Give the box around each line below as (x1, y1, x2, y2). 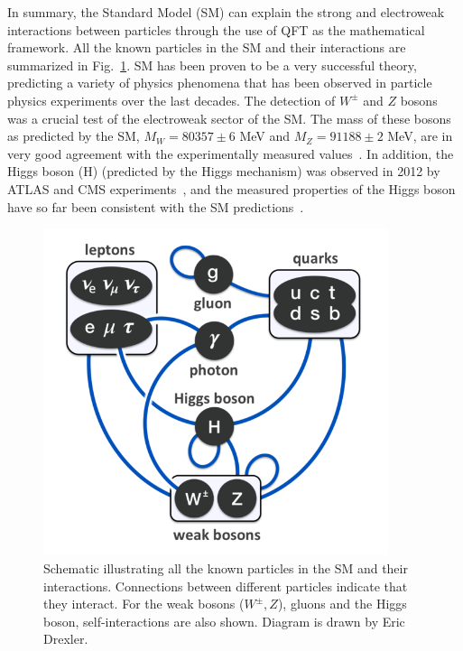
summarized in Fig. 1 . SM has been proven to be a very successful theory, (7, 55, 417, 74)
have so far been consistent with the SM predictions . (7, 197, 304, 216)
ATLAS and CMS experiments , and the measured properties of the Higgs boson (7, 179, 456, 198)
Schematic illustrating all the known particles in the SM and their (43, 558, 408, 577)
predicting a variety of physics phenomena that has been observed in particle (7, 73, 432, 92)
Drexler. (43, 629, 88, 648)
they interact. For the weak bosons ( (43, 594, 245, 613)
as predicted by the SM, (7, 126, 140, 145)
